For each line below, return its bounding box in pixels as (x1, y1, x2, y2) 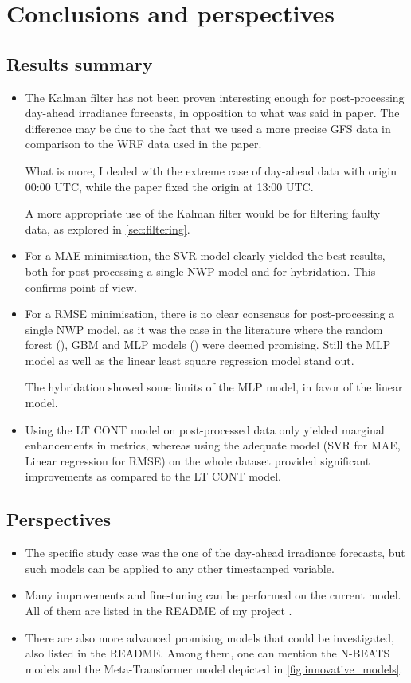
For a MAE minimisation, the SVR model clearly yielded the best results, (25, 247, 386, 264)
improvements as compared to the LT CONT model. (25, 468, 282, 485)
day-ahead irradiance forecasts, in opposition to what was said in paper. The (25, 104, 400, 121)
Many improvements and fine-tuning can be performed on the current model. (25, 587, 401, 603)
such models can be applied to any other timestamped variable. (25, 559, 335, 576)
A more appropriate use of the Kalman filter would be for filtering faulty (25, 205, 381, 222)
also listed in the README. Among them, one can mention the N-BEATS (25, 645, 390, 661)
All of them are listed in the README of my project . (25, 603, 292, 619)
